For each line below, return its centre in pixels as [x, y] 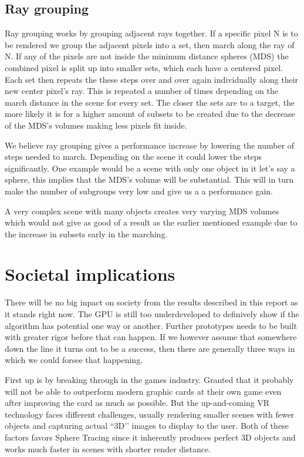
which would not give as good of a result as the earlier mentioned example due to [151, 222]
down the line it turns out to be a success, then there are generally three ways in [150, 348]
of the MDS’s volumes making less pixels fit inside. [96, 125]
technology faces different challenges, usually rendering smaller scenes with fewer [150, 414]
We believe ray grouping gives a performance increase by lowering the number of [150, 145]
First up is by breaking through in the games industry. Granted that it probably [149, 379]
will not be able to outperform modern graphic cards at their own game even [143, 391]
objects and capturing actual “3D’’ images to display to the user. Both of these [147, 426]
